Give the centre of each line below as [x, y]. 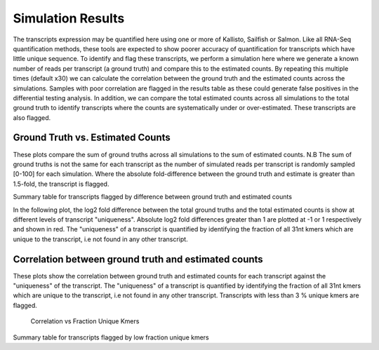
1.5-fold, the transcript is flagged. [61, 184]
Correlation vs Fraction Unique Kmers [85, 321]
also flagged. [32, 117]
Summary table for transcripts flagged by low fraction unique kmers [111, 337]
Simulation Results [69, 18]
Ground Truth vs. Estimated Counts [92, 138]
